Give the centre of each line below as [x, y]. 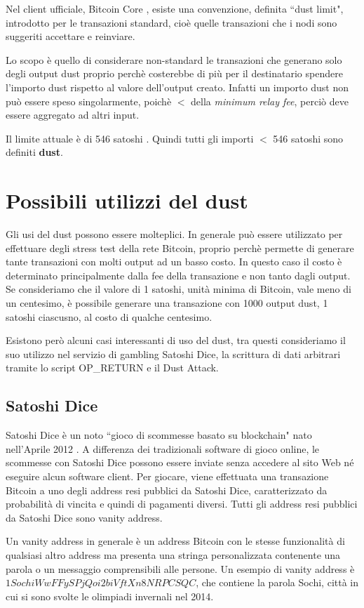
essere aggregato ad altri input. [73, 115]
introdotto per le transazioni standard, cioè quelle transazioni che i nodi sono [171, 22]
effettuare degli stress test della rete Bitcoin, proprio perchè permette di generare [180, 247]
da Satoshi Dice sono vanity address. [84, 517]
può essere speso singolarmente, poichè [89, 101]
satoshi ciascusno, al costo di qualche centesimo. [109, 316]
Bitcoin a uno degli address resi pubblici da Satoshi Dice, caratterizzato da [167, 490]
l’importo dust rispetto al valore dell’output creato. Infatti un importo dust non [177, 87]
